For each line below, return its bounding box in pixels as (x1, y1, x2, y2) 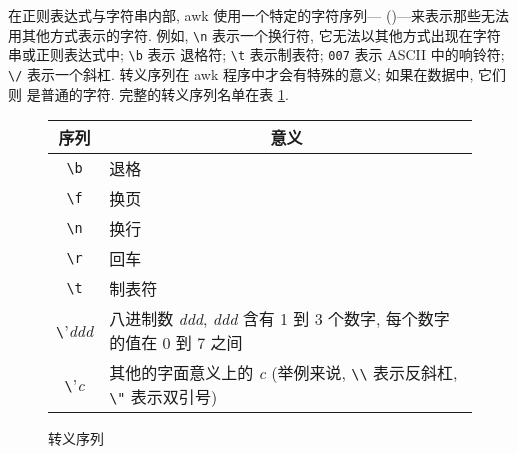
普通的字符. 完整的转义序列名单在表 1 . (40, 83, 289, 104)
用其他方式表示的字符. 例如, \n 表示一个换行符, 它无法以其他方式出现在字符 (8, 24, 501, 45)
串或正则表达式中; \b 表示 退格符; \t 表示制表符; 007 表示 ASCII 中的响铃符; (8, 44, 505, 65)
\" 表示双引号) (109, 385, 218, 409)
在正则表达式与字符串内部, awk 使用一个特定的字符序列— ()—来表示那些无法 (8, 5, 509, 25)
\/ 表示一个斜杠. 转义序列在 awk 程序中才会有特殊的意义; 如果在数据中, (8, 63, 474, 84)
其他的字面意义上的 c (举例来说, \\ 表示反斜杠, (109, 361, 458, 385)
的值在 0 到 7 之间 (109, 331, 243, 355)
